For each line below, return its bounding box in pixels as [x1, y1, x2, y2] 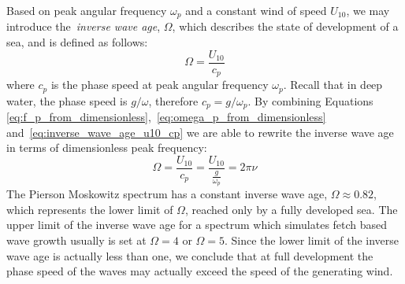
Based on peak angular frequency [6, 2, 167, 18]
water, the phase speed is [6, 92, 128, 109]
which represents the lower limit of [6, 201, 173, 217]
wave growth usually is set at [6, 232, 147, 249]
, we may [346, 2, 390, 18]
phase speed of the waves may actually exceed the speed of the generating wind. [6, 263, 393, 279]
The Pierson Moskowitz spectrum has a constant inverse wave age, [6, 186, 328, 202]
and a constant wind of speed [185, 2, 327, 18]
